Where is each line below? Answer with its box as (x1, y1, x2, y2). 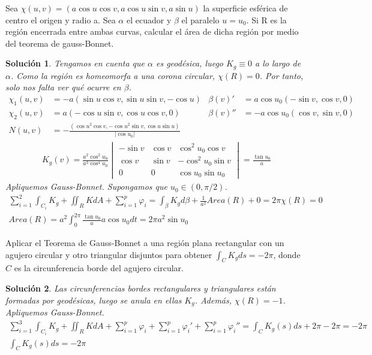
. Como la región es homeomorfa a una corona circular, (10, 69, 215, 81)
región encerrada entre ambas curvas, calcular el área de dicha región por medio (5, 25, 299, 38)
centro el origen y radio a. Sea (5, 13, 116, 26)
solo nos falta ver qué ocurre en (5, 81, 121, 93)
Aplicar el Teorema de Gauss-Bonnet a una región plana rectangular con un (5, 236, 284, 249)
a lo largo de (255, 57, 301, 69)
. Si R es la (246, 13, 287, 26)
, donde (273, 248, 301, 260)
